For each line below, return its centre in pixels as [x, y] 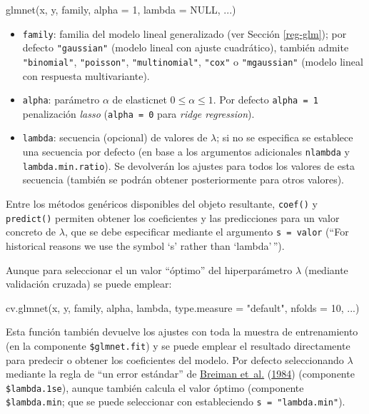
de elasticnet [140, 100]
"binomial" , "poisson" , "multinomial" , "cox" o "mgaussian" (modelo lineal [193, 61]
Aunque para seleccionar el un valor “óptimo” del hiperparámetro [149, 269]
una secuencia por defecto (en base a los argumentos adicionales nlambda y [186, 152]
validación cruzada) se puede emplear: [89, 284]
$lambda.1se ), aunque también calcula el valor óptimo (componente [155, 387]
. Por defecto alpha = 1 [266, 100]
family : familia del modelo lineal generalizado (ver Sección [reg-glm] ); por [184, 33]
